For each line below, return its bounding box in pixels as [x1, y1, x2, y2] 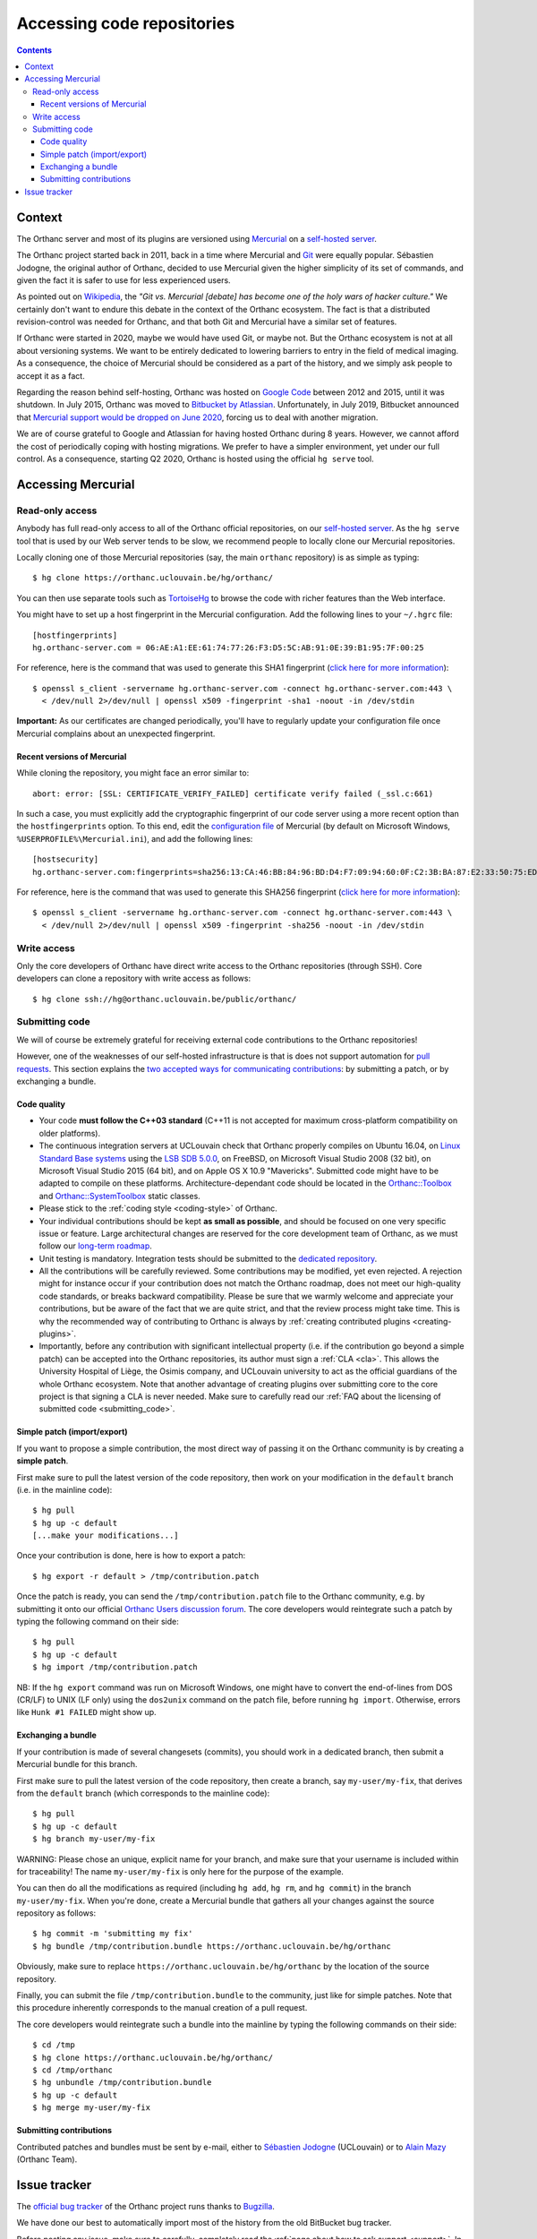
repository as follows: [16, 1908, 97, 1918]
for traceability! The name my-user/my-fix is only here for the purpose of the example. [16, 1866, 345, 1876]
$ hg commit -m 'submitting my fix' [32, 1928, 193, 1939]
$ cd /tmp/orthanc [32, 2064, 114, 2075]
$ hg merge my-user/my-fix [32, 2103, 151, 2113]
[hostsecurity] [32, 854, 99, 864]
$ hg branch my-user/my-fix [32, 1834, 156, 1844]
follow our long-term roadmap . [38, 1240, 152, 1251]
